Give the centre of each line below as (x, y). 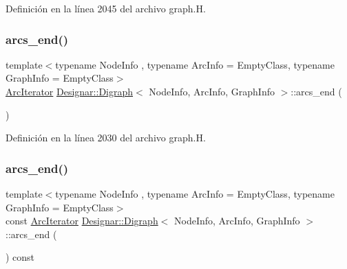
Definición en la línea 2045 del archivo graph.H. (106, 8)
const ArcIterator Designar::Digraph (82, 221)
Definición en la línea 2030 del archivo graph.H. (106, 138)
